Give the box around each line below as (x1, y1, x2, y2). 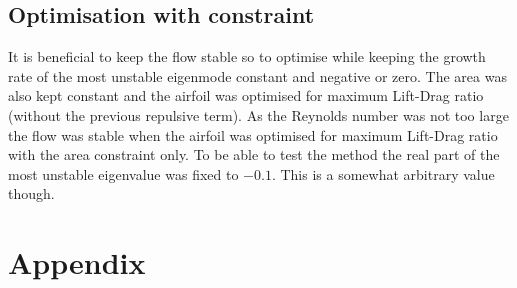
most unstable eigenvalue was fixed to (8, 163, 239, 184)
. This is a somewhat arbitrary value (271, 163, 495, 184)
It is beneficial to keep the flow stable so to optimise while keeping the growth (8, 46, 486, 67)
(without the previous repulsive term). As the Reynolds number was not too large (8, 104, 509, 125)
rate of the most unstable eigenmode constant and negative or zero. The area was (8, 65, 507, 86)
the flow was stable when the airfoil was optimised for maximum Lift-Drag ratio (8, 124, 498, 145)
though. (8, 183, 55, 204)
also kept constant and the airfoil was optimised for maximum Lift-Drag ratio (8, 85, 484, 106)
